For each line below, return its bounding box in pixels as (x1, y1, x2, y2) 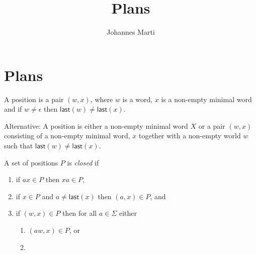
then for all (62, 208, 97, 218)
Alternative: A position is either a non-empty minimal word (4, 120, 188, 131)
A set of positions (4, 157, 58, 167)
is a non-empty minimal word (161, 94, 252, 104)
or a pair (198, 120, 225, 131)
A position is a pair (4, 94, 64, 104)
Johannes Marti (107, 27, 155, 37)
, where (90, 94, 113, 104)
